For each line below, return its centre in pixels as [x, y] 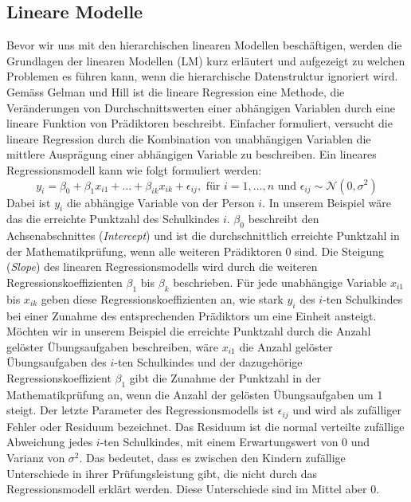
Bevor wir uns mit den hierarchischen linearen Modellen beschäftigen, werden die [204, 45]
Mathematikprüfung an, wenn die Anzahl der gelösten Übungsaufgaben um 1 [195, 394]
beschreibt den [284, 219]
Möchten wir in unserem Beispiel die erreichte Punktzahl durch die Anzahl [189, 331]
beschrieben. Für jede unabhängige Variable [280, 282]
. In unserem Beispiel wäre [327, 202]
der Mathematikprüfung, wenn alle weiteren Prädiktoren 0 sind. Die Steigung [195, 251]
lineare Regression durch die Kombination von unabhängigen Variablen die [189, 138]
